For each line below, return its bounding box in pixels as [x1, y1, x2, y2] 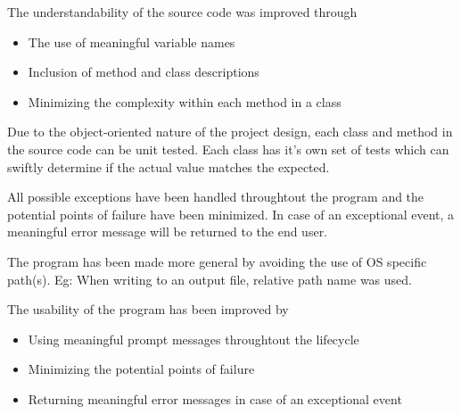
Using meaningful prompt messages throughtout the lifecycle [28, 329, 359, 348]
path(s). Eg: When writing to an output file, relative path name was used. [7, 269, 412, 288]
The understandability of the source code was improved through [7, 3, 358, 21]
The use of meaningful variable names [28, 32, 235, 51]
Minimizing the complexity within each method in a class [28, 92, 342, 111]
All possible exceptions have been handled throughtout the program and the [7, 187, 424, 206]
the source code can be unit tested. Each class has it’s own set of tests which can [7, 139, 449, 158]
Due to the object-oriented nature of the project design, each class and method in [7, 122, 453, 141]
